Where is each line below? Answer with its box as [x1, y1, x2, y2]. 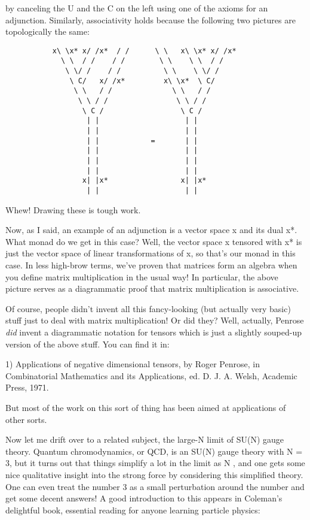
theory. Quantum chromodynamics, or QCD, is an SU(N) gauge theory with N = [5, 445, 303, 457]
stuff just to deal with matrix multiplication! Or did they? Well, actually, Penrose [5, 314, 304, 326]
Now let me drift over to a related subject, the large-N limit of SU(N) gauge [5, 433, 284, 446]
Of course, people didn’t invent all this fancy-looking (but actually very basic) [5, 302, 291, 315]
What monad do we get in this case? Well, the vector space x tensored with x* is [5, 235, 302, 247]
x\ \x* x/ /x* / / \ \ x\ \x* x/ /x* [52, 46, 237, 55]
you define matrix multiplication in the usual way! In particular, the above [5, 270, 278, 283]
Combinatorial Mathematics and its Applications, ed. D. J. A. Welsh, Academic [5, 369, 297, 382]
